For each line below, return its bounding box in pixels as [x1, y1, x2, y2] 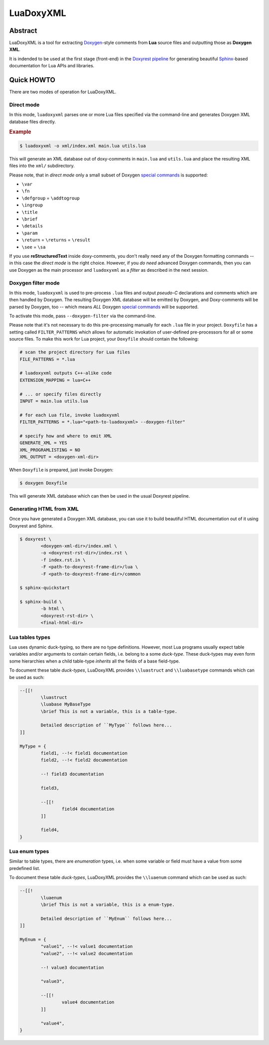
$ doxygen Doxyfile [19, 480, 67, 486]
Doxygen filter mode [9, 279, 60, 286]
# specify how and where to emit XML [19, 433, 112, 439]
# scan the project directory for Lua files [19, 349, 131, 355]
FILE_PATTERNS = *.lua [19, 356, 75, 362]
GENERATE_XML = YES [19, 440, 67, 446]
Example [9, 129, 32, 136]
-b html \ [40, 606, 65, 612]
